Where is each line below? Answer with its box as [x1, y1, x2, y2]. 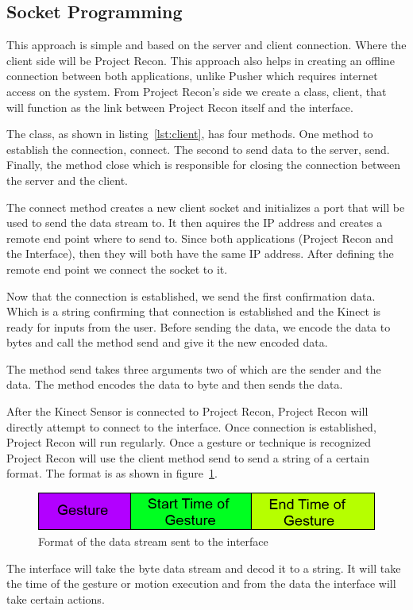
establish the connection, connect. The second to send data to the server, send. [6, 140, 390, 157]
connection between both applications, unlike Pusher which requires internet [6, 67, 378, 84]
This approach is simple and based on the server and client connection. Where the [6, 36, 407, 53]
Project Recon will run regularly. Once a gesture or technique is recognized [6, 434, 371, 451]
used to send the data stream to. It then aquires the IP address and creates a [6, 214, 383, 231]
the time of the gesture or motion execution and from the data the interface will [6, 575, 396, 592]
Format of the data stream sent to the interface [38, 533, 268, 550]
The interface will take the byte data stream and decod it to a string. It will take [6, 559, 401, 576]
